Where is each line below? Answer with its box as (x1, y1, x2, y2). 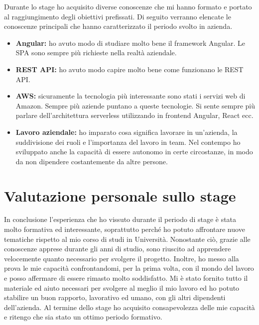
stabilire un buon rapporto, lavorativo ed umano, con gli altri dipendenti (4, 292, 226, 303)
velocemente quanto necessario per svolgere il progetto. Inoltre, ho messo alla (4, 253, 239, 263)
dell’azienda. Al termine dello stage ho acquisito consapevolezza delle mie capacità (4, 302, 255, 312)
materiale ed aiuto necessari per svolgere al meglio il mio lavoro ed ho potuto (4, 282, 240, 293)
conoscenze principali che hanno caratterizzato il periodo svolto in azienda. (4, 21, 233, 31)
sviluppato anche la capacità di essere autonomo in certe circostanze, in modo (15, 146, 253, 157)
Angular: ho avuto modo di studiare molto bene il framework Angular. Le (15, 37, 245, 48)
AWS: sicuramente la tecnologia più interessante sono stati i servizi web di (15, 91, 246, 101)
